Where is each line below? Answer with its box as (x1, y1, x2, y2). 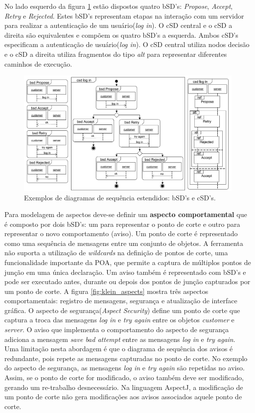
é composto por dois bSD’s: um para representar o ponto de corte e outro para (4, 219, 240, 229)
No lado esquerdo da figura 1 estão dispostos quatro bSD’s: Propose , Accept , (4, 1, 233, 11)
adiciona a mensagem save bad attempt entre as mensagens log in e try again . (4, 334, 235, 344)
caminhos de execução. (4, 58, 72, 69)
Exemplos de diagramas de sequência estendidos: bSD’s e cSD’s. (24, 193, 216, 203)
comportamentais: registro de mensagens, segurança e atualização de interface (4, 295, 237, 306)
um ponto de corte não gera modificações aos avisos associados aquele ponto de (4, 391, 242, 402)
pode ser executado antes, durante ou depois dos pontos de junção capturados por (4, 276, 251, 287)
